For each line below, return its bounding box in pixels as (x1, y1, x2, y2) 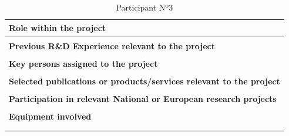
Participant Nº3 (116, 1, 173, 13)
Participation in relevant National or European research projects (9, 92, 277, 104)
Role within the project (9, 21, 106, 33)
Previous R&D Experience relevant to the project (9, 39, 215, 52)
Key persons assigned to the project (9, 57, 158, 69)
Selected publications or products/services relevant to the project (9, 74, 280, 87)
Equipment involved (9, 110, 92, 123)
